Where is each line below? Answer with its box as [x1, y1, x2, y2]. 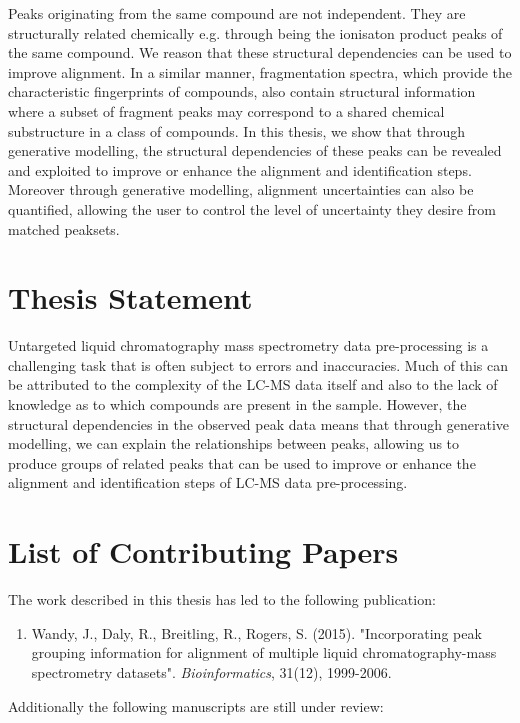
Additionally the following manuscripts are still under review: [8, 695, 384, 716]
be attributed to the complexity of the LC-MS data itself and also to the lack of [8, 374, 498, 395]
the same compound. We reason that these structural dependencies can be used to [8, 42, 512, 63]
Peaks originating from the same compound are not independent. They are [8, 3, 466, 23]
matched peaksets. [8, 218, 120, 239]
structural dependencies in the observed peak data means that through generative [8, 413, 510, 434]
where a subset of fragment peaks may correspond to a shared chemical [8, 100, 445, 121]
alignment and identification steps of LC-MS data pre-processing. [8, 472, 408, 493]
